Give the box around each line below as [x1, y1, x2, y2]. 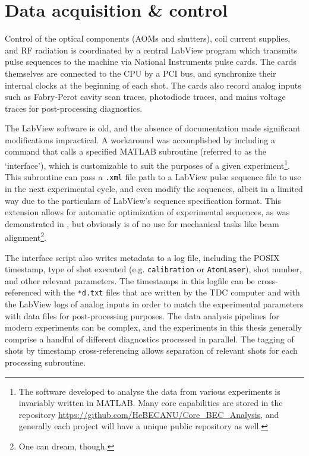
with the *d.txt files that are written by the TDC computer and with [44, 286, 300, 298]
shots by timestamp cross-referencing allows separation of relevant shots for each [5, 344, 298, 357]
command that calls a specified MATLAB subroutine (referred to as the [5, 145, 266, 158]
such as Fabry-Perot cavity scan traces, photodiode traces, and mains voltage [5, 90, 286, 103]
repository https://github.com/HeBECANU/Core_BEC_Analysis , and [18, 408, 279, 420]
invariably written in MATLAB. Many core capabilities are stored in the [18, 397, 283, 409]
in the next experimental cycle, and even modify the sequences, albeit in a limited [5, 182, 303, 194]
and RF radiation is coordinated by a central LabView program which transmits [5, 43, 298, 56]
